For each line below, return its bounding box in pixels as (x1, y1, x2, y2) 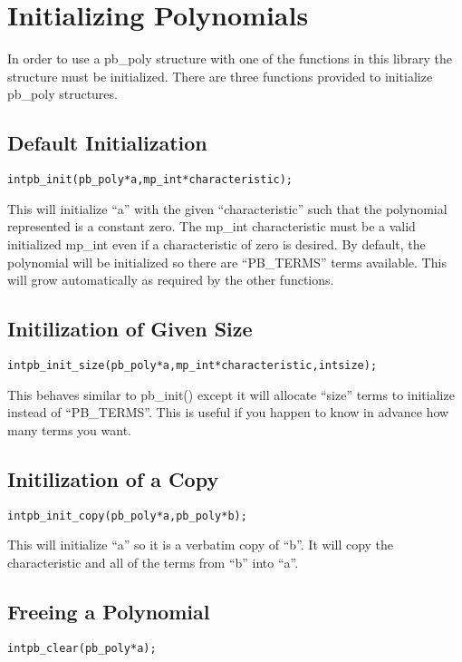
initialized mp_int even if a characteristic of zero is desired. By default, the (7, 234, 426, 253)
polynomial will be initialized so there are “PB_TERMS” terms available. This (7, 252, 447, 271)
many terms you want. (7, 420, 131, 439)
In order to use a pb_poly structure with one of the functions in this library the (7, 49, 452, 68)
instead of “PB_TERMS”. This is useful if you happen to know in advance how (7, 403, 449, 422)
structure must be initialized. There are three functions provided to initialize (7, 66, 433, 85)
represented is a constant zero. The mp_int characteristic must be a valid (7, 217, 416, 236)
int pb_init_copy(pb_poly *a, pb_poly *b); (7, 509, 247, 522)
